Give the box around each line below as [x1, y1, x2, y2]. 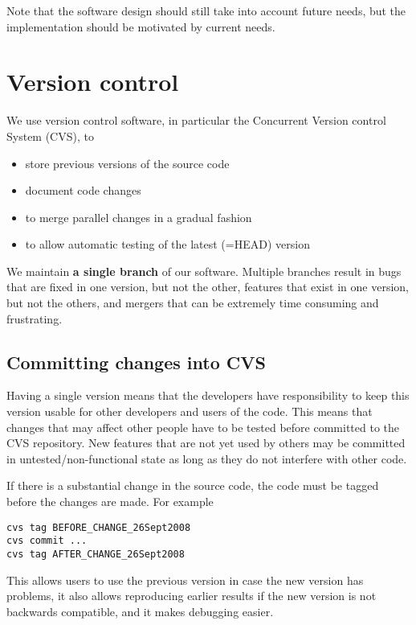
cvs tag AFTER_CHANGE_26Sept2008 [6, 548, 185, 560]
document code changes [25, 182, 141, 199]
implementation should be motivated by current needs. [6, 18, 275, 35]
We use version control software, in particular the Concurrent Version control [6, 112, 386, 129]
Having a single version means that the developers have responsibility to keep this [6, 387, 410, 404]
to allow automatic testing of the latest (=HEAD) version [25, 236, 310, 253]
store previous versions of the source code [25, 154, 230, 171]
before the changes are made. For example [6, 493, 214, 510]
